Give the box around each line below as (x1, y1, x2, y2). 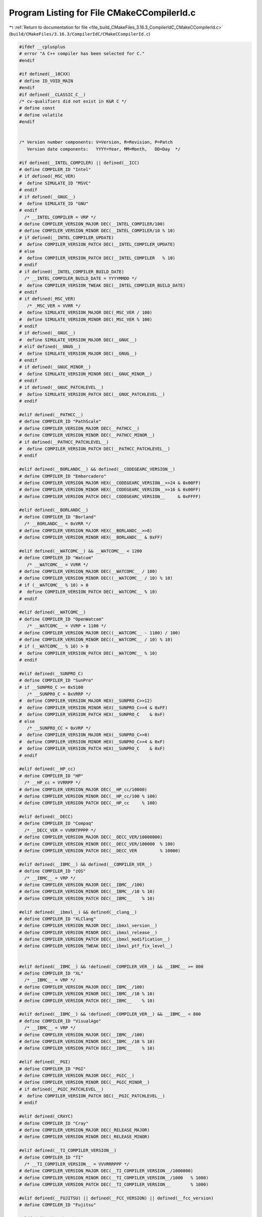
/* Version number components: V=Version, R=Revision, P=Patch (19, 139, 173, 145)
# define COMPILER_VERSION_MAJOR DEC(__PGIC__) (19, 1072, 134, 1078)
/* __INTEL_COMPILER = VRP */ (24, 214, 97, 220)
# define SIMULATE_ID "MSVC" (19, 180, 91, 186)
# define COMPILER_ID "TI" (19, 1154, 83, 1160)
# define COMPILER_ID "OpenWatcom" (19, 616, 104, 622)
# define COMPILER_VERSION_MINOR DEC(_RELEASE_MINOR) (19, 1134, 150, 1140)
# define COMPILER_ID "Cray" (19, 1120, 89, 1126)
